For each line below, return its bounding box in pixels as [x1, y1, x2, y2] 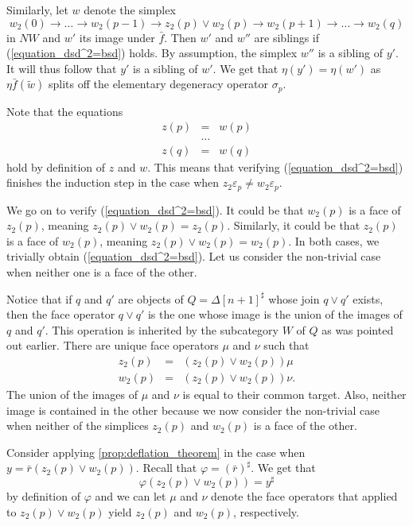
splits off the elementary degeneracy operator [49, 75, 269, 92]
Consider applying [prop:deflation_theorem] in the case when [6, 443, 306, 460]
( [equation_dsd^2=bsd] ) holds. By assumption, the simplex [6, 44, 298, 61]
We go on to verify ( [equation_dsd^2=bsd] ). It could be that [6, 201, 304, 218]
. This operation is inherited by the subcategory [45, 321, 279, 338]
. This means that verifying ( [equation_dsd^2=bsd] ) [147, 158, 403, 175]
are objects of [118, 290, 184, 307]
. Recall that [135, 459, 197, 476]
